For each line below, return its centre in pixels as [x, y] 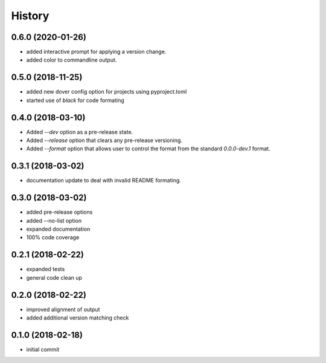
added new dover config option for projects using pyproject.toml [107, 92]
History [30, 16]
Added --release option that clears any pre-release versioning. [104, 140]
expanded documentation [58, 229]
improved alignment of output [63, 309]
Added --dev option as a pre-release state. [80, 132]
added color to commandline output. [72, 60]
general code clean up [54, 277]
